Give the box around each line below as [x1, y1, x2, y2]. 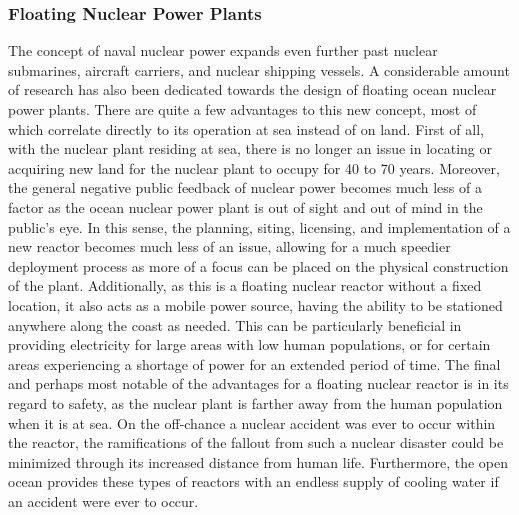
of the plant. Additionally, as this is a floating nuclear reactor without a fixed [8, 275, 482, 296]
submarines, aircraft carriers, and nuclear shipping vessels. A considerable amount [8, 59, 510, 80]
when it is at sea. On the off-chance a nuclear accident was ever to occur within [8, 412, 496, 433]
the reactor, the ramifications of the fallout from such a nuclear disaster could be [8, 432, 504, 453]
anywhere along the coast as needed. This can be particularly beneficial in [8, 314, 462, 335]
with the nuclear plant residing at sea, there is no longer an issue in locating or [8, 138, 492, 159]
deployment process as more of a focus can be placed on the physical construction [8, 255, 509, 276]
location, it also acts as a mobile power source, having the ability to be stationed [8, 294, 503, 315]
